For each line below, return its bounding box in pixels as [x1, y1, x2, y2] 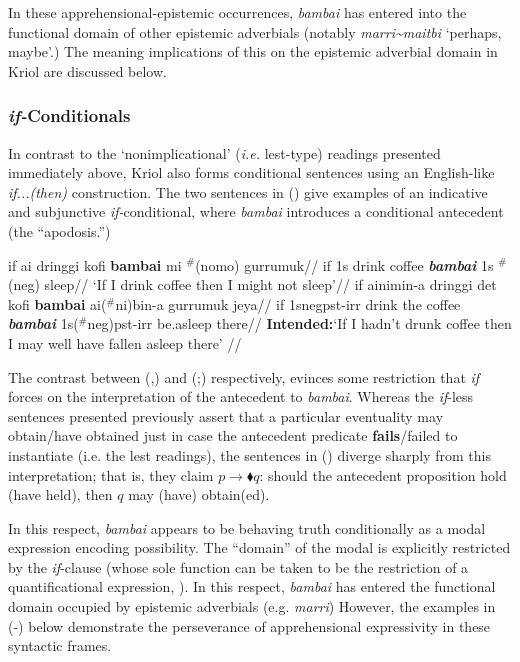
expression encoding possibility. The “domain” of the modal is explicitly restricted [8, 537, 511, 558]
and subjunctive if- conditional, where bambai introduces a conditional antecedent [8, 201, 504, 222]
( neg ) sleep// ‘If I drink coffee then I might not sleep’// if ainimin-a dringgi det [8, 274, 497, 295]
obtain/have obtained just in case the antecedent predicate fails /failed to [8, 425, 458, 446]
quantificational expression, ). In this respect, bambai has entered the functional [8, 576, 496, 597]
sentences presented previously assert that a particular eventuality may [8, 405, 444, 426]
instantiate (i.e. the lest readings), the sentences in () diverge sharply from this [8, 444, 491, 465]
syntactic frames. [8, 635, 112, 656]
